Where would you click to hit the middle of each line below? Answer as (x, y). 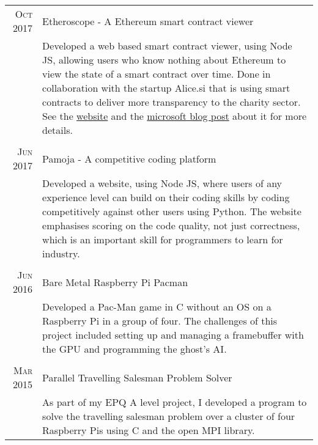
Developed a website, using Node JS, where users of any (162, 183)
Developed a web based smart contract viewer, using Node (167, 46)
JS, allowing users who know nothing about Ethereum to (164, 60)
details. (57, 130)
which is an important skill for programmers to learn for (163, 239)
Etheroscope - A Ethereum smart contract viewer (148, 21)
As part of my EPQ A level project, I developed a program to (175, 402)
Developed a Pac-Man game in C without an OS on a (157, 307)
